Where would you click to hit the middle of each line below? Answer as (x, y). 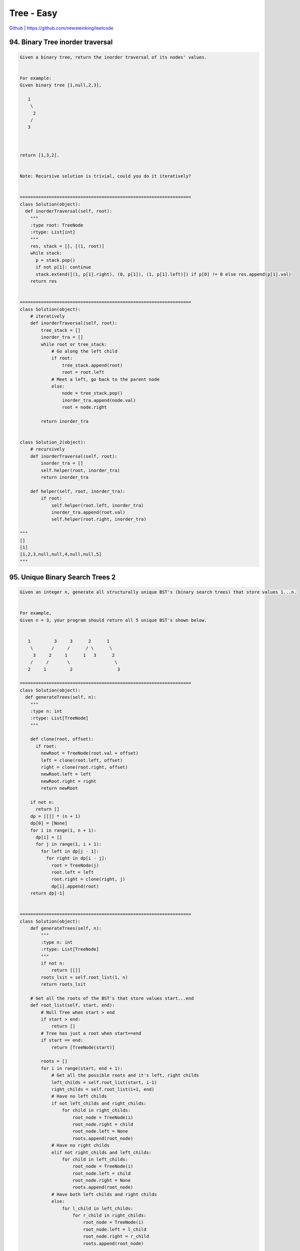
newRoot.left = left (66, 774)
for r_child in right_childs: (110, 1215)
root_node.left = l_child (115, 1229)
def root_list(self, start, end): (72, 1005)
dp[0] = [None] (49, 823)
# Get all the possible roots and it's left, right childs (125, 1075)
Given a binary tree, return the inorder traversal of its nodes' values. (113, 57)
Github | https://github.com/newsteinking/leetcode (61, 28)
